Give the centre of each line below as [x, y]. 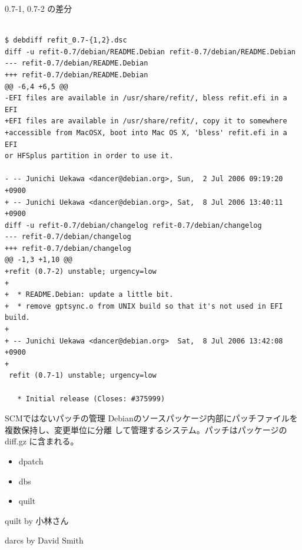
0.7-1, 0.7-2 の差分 [39, 8]
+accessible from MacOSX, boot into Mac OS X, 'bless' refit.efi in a [146, 132]
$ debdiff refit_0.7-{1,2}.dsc [66, 40]
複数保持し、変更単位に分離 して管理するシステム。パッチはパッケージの [146, 429]
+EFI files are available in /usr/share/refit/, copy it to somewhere [146, 121]
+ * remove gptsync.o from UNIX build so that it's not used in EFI [144, 306]
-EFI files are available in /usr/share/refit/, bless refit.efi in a [146, 98]
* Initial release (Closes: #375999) [91, 399]
